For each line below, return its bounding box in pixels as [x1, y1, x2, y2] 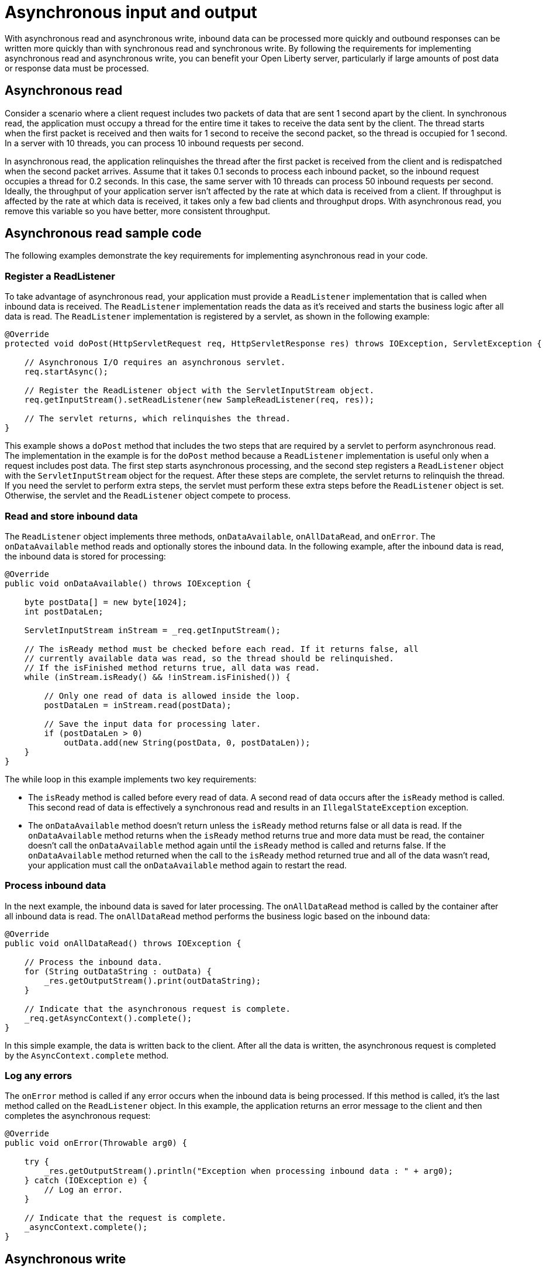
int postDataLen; [24, 606, 103, 616]
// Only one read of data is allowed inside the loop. [44, 691, 300, 700]
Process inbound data [5, 880, 106, 892]
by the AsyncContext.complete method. [5, 1050, 169, 1060]
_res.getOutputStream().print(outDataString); [44, 975, 261, 985]
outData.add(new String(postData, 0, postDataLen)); [64, 737, 310, 747]
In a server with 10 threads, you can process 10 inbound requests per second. [5, 138, 304, 148]
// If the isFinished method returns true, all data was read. [24, 662, 320, 672]
